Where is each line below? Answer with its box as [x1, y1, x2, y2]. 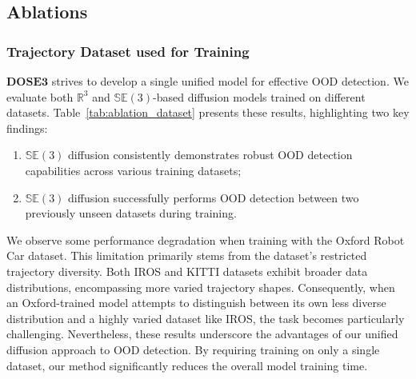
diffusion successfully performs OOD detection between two [68, 189, 359, 205]
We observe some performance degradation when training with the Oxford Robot [6, 231, 405, 248]
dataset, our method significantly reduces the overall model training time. [6, 357, 368, 373]
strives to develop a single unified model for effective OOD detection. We [51, 73, 409, 89]
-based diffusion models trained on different [153, 88, 366, 105]
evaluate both [6, 88, 74, 105]
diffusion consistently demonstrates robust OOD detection [68, 146, 353, 163]
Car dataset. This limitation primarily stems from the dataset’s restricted [6, 247, 367, 264]
